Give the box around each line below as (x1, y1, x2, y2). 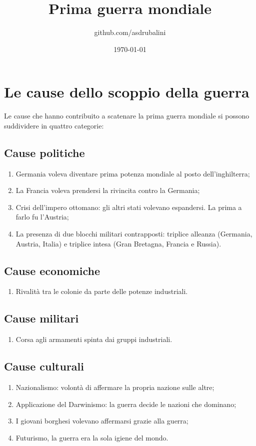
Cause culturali (4, 358, 84, 374)
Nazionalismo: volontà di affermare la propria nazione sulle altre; (15, 382, 214, 392)
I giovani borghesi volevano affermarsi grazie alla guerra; (15, 415, 188, 426)
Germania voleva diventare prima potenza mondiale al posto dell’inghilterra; (15, 168, 250, 178)
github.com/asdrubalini (94, 27, 166, 37)
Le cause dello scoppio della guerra (4, 81, 249, 102)
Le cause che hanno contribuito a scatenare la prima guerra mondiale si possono (4, 110, 249, 121)
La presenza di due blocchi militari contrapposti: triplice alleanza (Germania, (15, 228, 252, 239)
